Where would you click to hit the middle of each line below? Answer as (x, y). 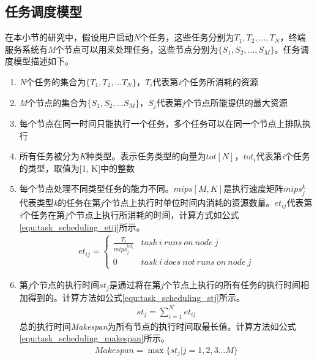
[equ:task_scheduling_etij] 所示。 (82, 226)
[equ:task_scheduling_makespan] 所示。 (94, 338)
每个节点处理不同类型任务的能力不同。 (96, 188)
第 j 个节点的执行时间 (59, 285)
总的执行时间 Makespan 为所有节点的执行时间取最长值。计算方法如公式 (158, 326)
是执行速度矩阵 (253, 188)
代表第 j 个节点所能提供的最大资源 (222, 102)
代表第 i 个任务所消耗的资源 (205, 81)
